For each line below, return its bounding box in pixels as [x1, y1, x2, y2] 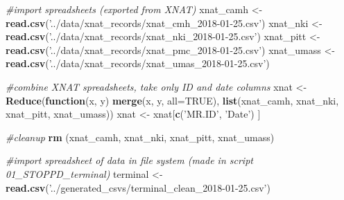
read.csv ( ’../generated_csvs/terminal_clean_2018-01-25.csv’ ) [6, 180, 270, 194]
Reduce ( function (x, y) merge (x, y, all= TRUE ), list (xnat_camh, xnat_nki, [6, 93, 339, 107]
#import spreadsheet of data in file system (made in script [6, 153, 253, 167]
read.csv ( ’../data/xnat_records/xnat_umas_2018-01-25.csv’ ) [6, 56, 270, 71]
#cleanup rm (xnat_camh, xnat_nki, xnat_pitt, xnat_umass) [6, 129, 275, 144]
